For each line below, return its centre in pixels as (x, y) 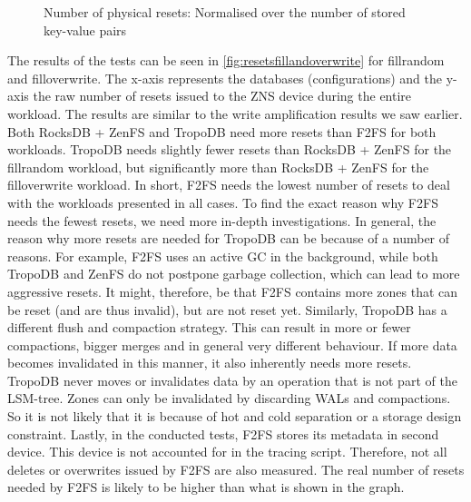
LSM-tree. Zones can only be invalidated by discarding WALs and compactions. (229, 398)
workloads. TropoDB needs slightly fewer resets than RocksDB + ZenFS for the (230, 149)
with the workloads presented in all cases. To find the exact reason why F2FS (223, 202)
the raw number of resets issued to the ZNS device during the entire (222, 96)
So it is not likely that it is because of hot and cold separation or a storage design (235, 416)
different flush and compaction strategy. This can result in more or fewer (209, 327)
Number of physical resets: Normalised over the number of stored (225, 12)
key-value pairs (85, 30)
